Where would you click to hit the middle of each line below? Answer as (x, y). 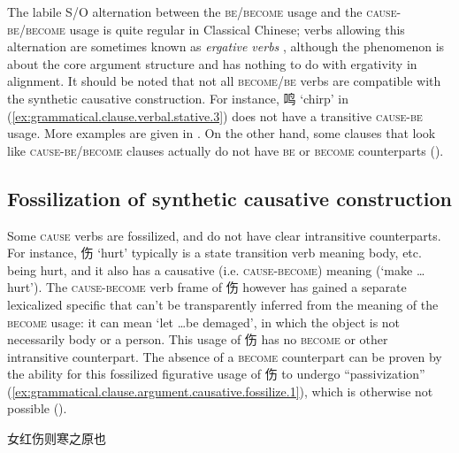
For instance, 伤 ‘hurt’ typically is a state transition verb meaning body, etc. (214, 253)
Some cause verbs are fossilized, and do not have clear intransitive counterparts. (224, 235)
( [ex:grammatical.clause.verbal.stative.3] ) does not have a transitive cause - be (215, 115)
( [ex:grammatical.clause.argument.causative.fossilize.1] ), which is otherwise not (220, 391)
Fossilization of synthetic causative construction (230, 198)
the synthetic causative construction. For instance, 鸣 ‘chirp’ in (178, 98)
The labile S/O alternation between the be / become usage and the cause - (204, 12)
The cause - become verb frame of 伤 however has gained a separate (226, 287)
